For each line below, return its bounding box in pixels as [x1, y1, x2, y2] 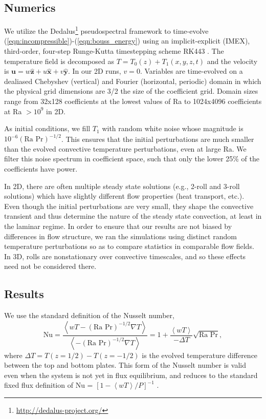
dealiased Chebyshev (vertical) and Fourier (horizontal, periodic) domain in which [4, 75, 261, 86]
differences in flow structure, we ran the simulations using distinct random [4, 231, 237, 241]
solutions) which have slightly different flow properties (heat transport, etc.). [4, 191, 245, 201]
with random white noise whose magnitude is [102, 123, 243, 134]
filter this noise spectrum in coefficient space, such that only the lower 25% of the [4, 153, 259, 164]
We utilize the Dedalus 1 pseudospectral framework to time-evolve [4, 24, 209, 36]
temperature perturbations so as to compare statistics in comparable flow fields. [4, 241, 254, 252]
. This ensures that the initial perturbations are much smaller [61, 133, 254, 144]
